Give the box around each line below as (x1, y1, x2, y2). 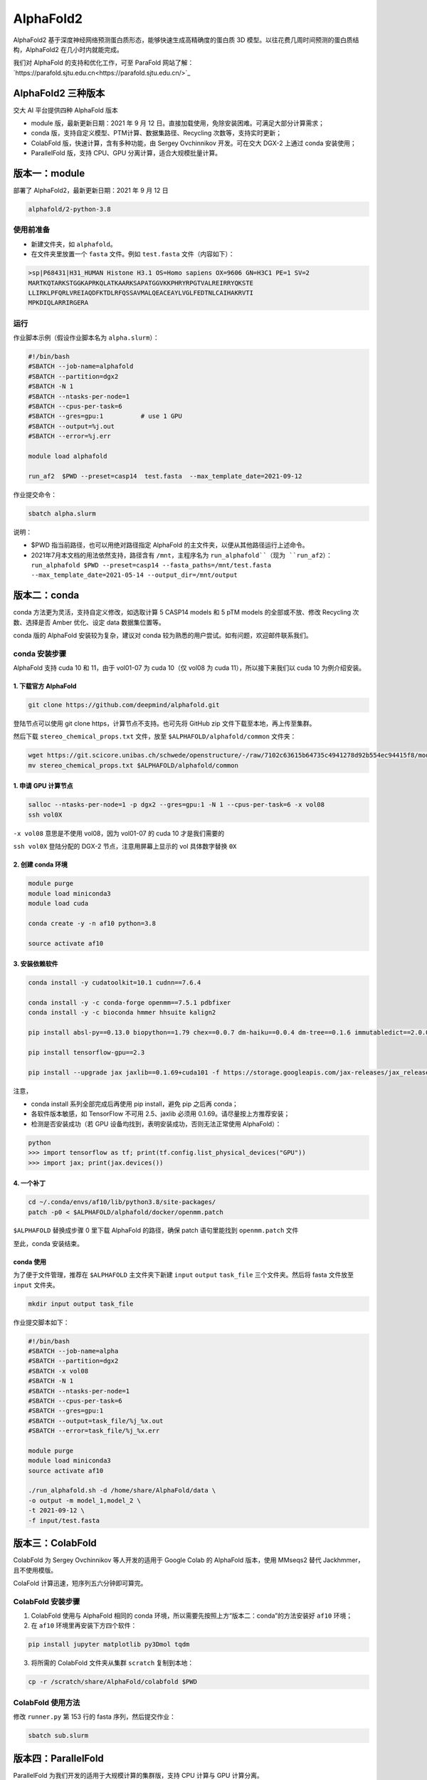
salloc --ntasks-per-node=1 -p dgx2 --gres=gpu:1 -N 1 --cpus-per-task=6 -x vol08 (28, 801, 325, 809)
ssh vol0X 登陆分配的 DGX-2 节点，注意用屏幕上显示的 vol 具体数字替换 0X (13, 842, 237, 851)
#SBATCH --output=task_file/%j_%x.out (28, 1417, 164, 1425)
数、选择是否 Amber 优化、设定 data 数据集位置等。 (13, 618, 165, 627)
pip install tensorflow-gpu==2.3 (28, 1048, 145, 1057)
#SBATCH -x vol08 (28, 1367, 89, 1375)
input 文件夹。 (13, 1280, 60, 1289)
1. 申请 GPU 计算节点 (13, 782, 74, 790)
